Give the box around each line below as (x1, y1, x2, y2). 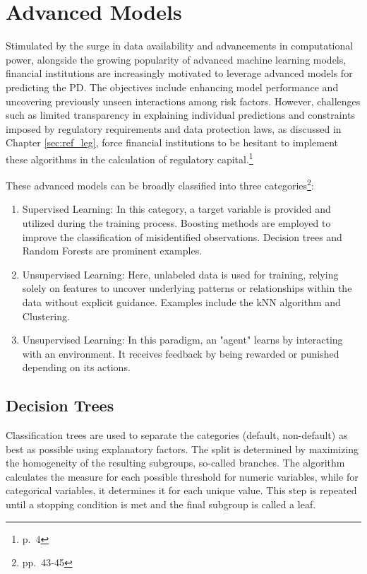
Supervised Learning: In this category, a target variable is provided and (22, 201, 331, 216)
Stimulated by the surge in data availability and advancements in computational (6, 38, 354, 53)
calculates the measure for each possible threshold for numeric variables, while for (6, 469, 359, 484)
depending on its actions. (22, 360, 131, 375)
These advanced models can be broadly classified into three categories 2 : (6, 176, 314, 192)
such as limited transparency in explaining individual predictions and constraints (6, 107, 355, 122)
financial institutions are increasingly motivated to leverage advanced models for (6, 66, 353, 81)
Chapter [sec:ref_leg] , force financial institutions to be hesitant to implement (6, 135, 339, 150)
